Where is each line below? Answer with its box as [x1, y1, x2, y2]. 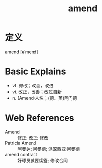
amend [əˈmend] [5, 49, 38, 55]
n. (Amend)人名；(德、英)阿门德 [12, 95, 77, 101]
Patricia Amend [5, 140, 36, 146]
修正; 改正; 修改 [17, 135, 49, 140]
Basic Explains [5, 66, 66, 77]
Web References [5, 112, 75, 124]
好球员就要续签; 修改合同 [17, 157, 68, 163]
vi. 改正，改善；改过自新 [12, 89, 62, 95]
